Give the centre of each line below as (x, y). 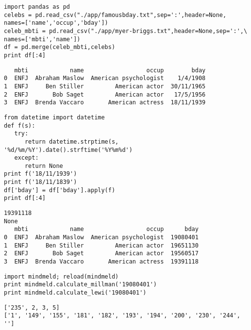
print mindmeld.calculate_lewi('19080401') (75, 293)
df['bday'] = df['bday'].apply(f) (60, 190)
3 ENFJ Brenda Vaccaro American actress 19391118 (101, 262)
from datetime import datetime (54, 117)
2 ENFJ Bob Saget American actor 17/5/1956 (105, 94)
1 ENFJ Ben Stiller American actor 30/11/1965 (105, 86)
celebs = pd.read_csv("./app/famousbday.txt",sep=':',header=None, (115, 15)
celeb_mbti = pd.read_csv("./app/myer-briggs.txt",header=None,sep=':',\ (126, 31)
